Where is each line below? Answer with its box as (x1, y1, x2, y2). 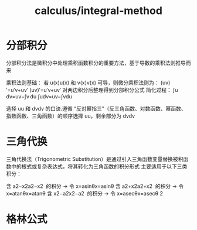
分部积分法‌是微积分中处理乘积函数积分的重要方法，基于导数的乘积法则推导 (6, 59, 186, 66)
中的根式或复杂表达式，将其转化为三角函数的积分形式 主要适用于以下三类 (11, 163, 188, 170)
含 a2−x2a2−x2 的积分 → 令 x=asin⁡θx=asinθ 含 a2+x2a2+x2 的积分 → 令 (6, 183, 184, 190)
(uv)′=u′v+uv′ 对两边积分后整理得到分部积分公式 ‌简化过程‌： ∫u (29, 86, 178, 93)
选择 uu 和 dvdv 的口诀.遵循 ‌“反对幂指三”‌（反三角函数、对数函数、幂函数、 (6, 105, 186, 112)
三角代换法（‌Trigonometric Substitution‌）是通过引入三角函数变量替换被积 (6, 155, 184, 162)
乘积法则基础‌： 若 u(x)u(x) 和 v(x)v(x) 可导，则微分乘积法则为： (6, 79, 159, 86)
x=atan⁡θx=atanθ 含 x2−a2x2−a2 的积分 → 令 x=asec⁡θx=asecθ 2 (6, 190, 163, 197)
